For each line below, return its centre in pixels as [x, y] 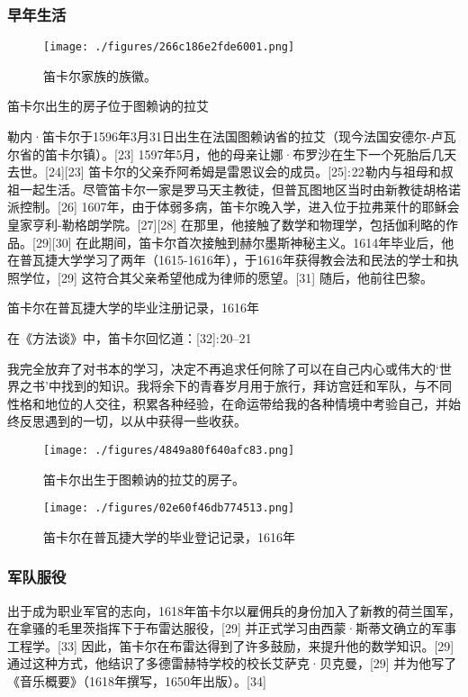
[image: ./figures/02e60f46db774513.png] [169, 508]
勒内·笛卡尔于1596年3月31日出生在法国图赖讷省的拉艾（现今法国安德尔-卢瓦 [232, 136]
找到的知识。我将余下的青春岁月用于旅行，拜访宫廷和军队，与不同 [256, 386]
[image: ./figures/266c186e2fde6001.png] [169, 47]
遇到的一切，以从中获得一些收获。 [145, 421]
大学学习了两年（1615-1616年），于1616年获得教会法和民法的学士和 [252, 260]
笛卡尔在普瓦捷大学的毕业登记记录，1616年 [169, 536]
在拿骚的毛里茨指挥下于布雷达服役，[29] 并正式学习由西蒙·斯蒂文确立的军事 [232, 628]
